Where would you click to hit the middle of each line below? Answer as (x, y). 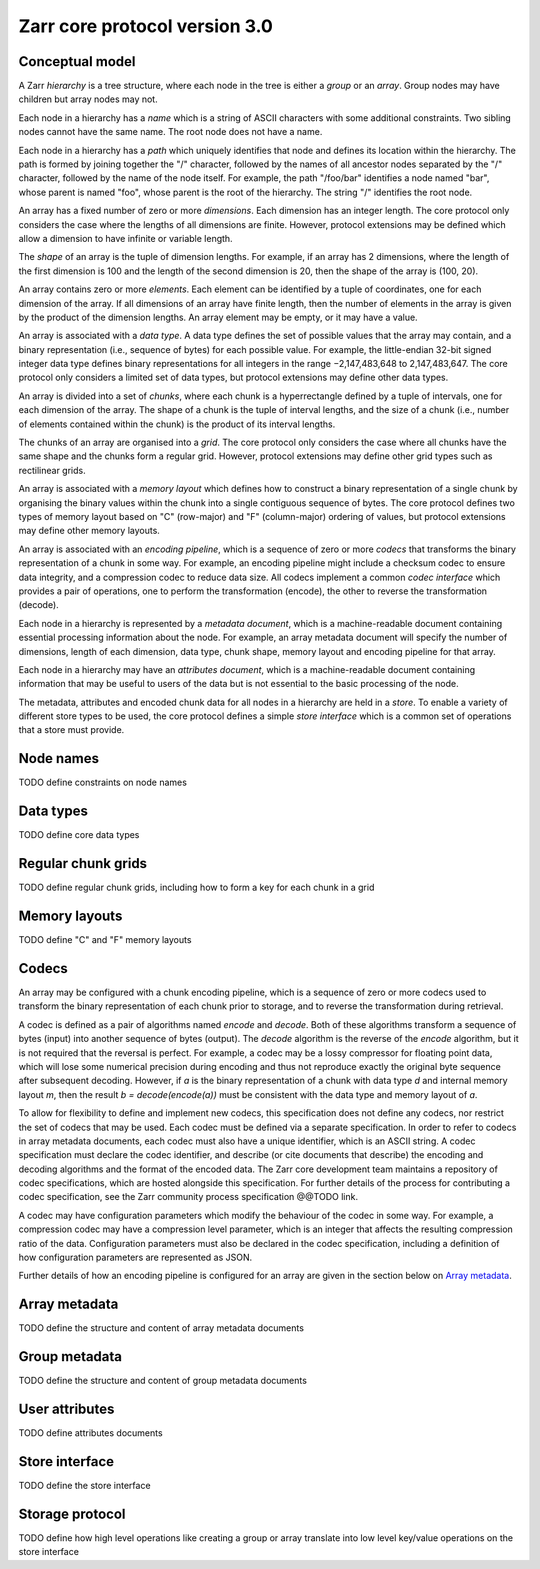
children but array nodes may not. (88, 99)
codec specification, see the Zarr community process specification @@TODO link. (188, 1197)
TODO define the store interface (84, 1486)
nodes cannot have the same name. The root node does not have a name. (170, 132)
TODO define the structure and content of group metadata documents (162, 1381)
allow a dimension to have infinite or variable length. (126, 238)
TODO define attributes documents (91, 1433)
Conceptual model (77, 61)
